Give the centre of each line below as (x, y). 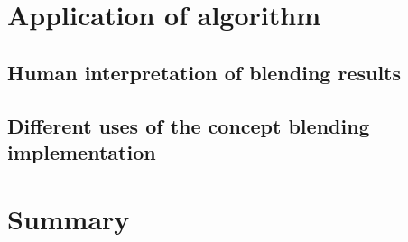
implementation (82, 151)
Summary (69, 218)
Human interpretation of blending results (204, 72)
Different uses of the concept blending (189, 125)
